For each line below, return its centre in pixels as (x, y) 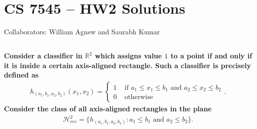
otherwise (139, 97)
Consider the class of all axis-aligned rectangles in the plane (108, 108)
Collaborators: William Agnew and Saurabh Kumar (82, 32)
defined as (21, 75)
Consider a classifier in (43, 56)
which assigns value (128, 56)
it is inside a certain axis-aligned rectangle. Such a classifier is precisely (128, 65)
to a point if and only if (211, 56)
